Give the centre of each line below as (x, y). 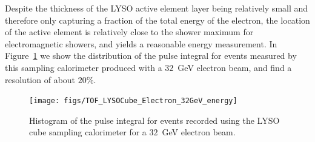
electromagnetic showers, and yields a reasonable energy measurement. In (141, 43)
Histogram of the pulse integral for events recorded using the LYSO (154, 120)
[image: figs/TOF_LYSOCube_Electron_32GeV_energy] (133, 101)
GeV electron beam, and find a (235, 67)
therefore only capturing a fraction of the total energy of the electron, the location (157, 20)
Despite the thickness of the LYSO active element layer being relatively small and (157, 8)
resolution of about (40, 79)
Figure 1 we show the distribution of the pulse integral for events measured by (151, 56)
